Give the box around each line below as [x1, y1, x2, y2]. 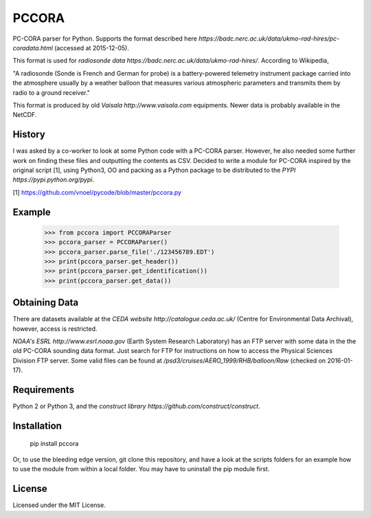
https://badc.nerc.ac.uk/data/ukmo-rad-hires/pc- [198, 34, 340, 43]
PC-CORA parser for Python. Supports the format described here [12, 34, 197, 43]
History [12, 129, 46, 140]
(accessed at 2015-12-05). [54, 43, 130, 52]
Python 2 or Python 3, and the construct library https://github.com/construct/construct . [12, 402, 260, 411]
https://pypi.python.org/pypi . [12, 175, 94, 184]
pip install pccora [30, 440, 79, 448]
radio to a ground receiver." [12, 88, 91, 96]
